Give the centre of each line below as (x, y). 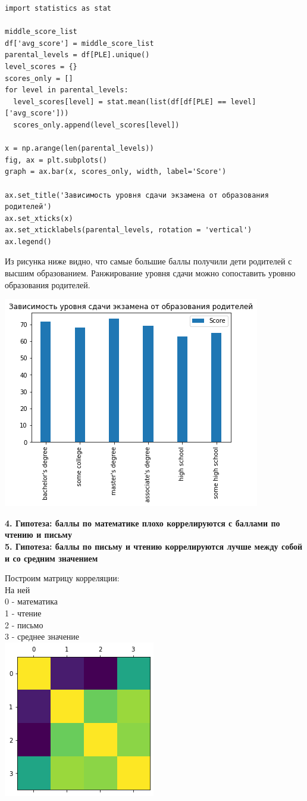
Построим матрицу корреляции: (62, 578)
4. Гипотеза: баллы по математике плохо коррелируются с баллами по (142, 523)
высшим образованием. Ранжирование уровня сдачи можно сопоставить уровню (150, 273)
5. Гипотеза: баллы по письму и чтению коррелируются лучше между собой (154, 546)
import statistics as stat (58, 8)
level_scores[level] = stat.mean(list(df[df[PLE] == (120, 102)
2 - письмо (24, 624)
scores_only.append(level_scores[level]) (96, 125)
